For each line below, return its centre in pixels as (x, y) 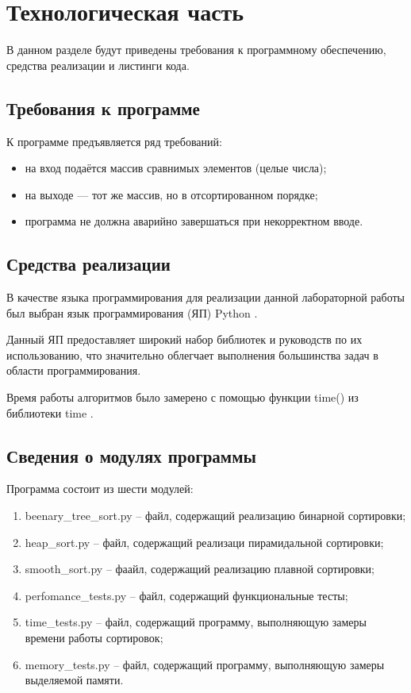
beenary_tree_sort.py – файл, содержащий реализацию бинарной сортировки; (215, 516)
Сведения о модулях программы (131, 455)
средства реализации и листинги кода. (98, 65)
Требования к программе (103, 108)
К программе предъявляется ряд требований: (114, 141)
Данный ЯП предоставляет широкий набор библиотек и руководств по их (184, 339)
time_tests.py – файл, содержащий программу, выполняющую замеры (196, 622)
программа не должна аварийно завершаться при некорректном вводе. (194, 221)
